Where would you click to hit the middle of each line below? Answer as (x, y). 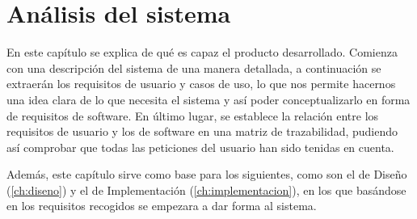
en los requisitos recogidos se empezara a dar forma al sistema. (162, 206)
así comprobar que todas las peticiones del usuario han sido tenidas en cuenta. (200, 147)
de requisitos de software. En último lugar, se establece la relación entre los (193, 115)
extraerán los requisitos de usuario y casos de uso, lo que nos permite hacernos (201, 84)
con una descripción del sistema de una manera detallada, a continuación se (194, 67)
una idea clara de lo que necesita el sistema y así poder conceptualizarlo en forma (208, 99)
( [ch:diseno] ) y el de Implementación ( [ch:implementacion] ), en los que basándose (206, 190)
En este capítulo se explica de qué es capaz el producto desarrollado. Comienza (202, 52)
